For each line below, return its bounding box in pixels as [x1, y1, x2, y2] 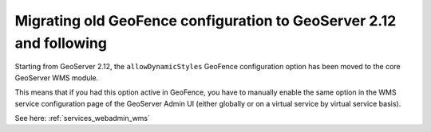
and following [14, 34, 108, 52]
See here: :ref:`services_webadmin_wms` [14, 113, 151, 122]
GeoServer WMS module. [14, 72, 99, 83]
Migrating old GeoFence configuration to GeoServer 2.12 [14, 12, 397, 29]
